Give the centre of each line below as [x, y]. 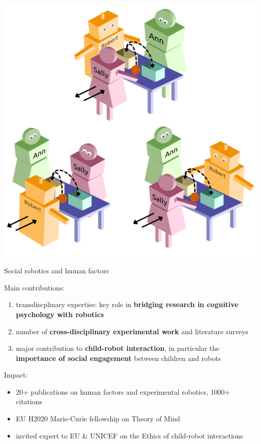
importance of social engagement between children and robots [118, 358]
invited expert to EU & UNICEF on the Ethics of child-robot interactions [129, 435]
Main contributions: [34, 287]
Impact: [16, 375]
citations [29, 401]
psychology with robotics [60, 314]
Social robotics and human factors [56, 271]
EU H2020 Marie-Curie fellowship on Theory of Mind [98, 419]
